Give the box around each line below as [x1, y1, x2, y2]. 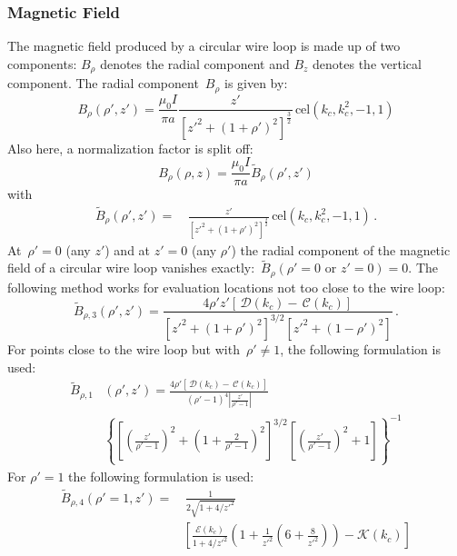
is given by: [224, 74, 288, 93]
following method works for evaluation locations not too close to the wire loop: [7, 277, 445, 296]
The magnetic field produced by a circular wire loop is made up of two [7, 36, 401, 55]
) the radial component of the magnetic [231, 240, 451, 259]
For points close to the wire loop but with [7, 339, 240, 358]
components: [7, 54, 77, 73]
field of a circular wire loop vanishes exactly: [7, 258, 255, 277]
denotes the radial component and [100, 54, 290, 73]
